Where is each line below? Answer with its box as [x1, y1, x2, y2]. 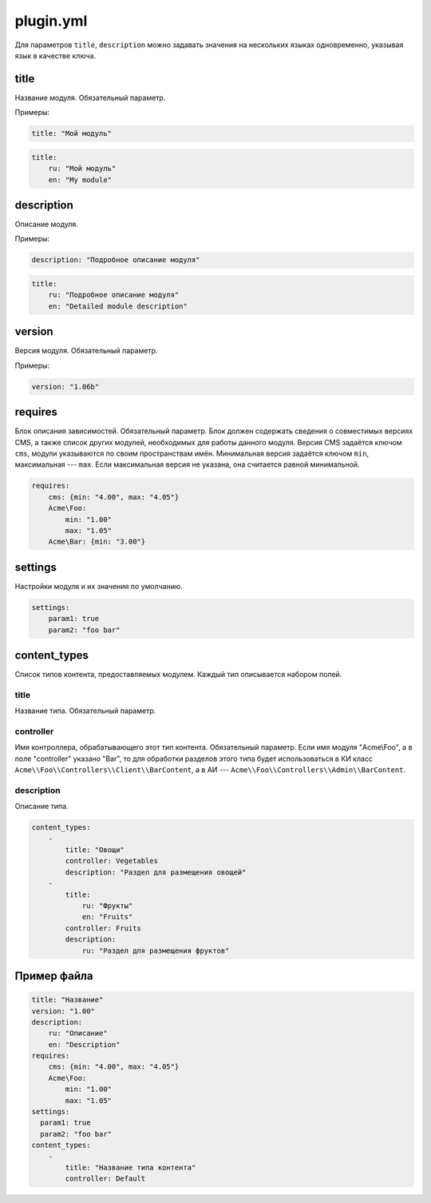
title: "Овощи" [65, 846, 125, 854]
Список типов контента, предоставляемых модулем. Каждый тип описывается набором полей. [14, 670, 342, 679]
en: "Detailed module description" [48, 301, 188, 311]
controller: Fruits [65, 923, 141, 933]
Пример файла [14, 969, 93, 982]
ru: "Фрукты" [81, 901, 133, 910]
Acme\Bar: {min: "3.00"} [48, 537, 146, 547]
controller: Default [65, 1174, 146, 1183]
